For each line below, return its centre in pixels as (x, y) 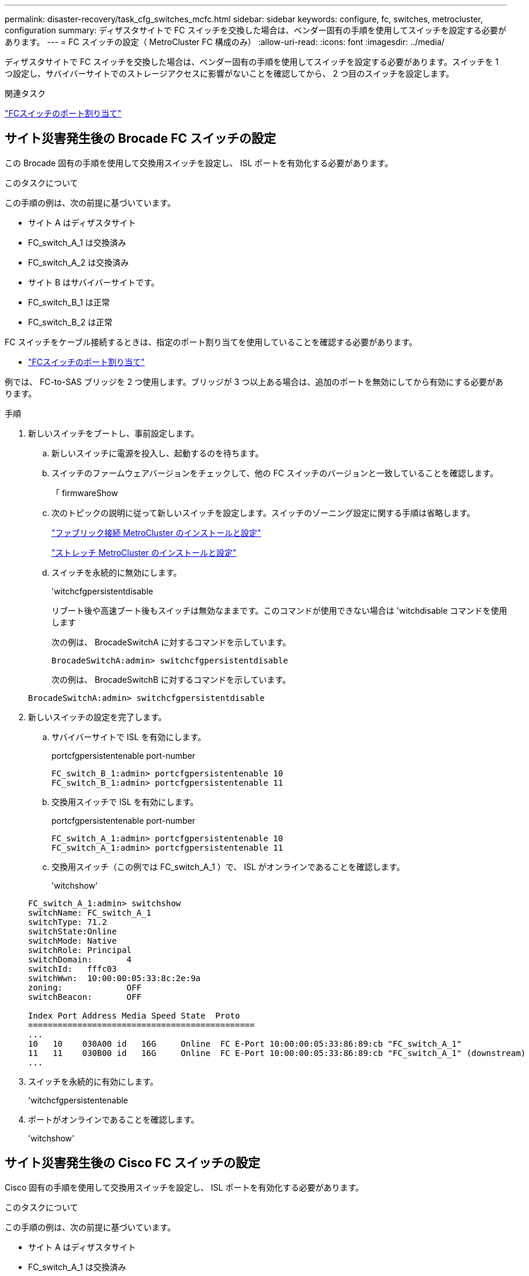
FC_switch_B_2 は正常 (70, 322)
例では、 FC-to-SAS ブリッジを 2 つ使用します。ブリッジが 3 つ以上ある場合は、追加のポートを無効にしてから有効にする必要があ (254, 381)
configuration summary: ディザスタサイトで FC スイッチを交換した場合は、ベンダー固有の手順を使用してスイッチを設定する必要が (256, 30)
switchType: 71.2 (68, 922)
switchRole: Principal (80, 950)
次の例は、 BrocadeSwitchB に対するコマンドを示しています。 (171, 679)
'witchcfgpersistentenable (78, 1100)
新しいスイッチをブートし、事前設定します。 (114, 433)
